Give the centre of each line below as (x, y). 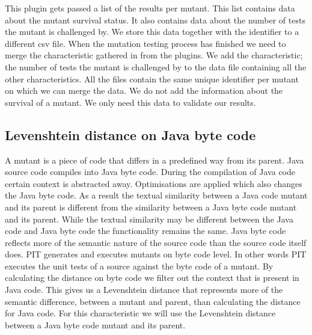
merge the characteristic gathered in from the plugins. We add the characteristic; (154, 55)
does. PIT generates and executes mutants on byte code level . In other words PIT (156, 254)
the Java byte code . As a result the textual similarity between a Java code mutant (156, 195)
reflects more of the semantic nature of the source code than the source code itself (156, 242)
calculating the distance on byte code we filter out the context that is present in (152, 278)
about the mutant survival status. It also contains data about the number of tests (155, 20)
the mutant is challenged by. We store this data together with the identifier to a (152, 32)
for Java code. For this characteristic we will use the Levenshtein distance (140, 313)
